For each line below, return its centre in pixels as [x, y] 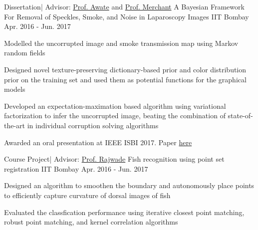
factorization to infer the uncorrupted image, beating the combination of [115, 115]
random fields [25, 53]
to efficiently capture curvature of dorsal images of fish [87, 195]
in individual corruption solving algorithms [93, 125]
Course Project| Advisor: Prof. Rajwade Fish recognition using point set [114, 159]
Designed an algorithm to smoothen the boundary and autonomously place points [129, 185]
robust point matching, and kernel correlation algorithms [91, 222]
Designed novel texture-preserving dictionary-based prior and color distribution [125, 69]
